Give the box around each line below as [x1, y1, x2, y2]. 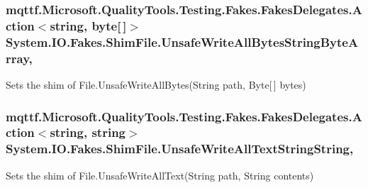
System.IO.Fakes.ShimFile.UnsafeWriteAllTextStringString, [6, 140, 354, 157]
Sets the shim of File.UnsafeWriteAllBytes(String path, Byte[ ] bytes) [6, 77, 306, 92]
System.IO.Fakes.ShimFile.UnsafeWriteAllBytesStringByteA [6, 33, 359, 50]
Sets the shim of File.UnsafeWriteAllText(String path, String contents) [6, 167, 314, 182]
